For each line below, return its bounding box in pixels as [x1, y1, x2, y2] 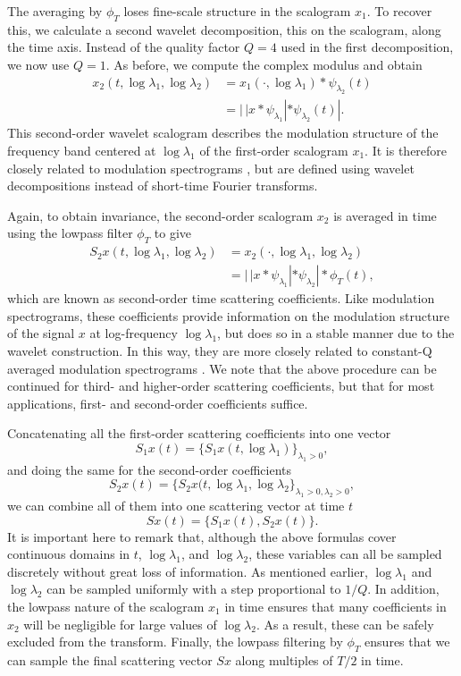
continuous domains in [7, 545, 130, 563]
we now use [7, 55, 70, 73]
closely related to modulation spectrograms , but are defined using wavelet [7, 158, 415, 177]
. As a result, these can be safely [256, 614, 434, 633]
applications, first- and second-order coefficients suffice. [7, 393, 308, 412]
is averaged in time [333, 206, 437, 224]
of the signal [7, 324, 75, 342]
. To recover [366, 2, 432, 20]
